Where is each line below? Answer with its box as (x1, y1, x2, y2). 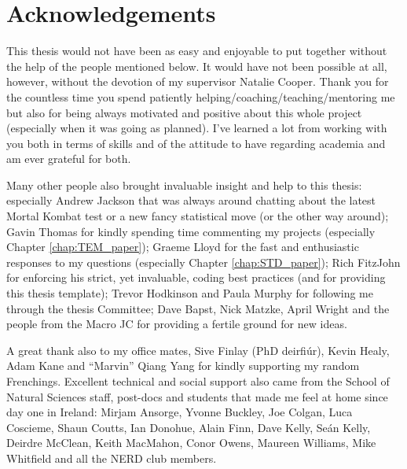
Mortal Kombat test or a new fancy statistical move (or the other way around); (6, 208, 389, 224)
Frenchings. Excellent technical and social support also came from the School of (6, 373, 390, 389)
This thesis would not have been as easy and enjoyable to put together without (6, 42, 387, 59)
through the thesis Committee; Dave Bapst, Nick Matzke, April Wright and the (6, 300, 390, 316)
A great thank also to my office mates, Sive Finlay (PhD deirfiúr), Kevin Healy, (6, 342, 390, 358)
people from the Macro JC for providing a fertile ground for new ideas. (6, 316, 347, 332)
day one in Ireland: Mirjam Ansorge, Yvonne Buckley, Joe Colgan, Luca (6, 404, 353, 420)
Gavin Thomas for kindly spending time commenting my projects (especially (6, 223, 376, 239)
